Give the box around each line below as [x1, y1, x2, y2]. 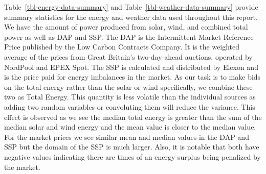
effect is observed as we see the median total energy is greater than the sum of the [4, 111, 262, 122]
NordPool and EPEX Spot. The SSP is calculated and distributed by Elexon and [4, 61, 258, 72]
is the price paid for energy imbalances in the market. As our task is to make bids [4, 71, 261, 82]
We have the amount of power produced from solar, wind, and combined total [4, 21, 248, 32]
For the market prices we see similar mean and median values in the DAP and [4, 131, 249, 142]
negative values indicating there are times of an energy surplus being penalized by [4, 151, 261, 162]
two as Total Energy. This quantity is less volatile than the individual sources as [4, 91, 256, 102]
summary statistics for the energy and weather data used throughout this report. [4, 11, 258, 22]
